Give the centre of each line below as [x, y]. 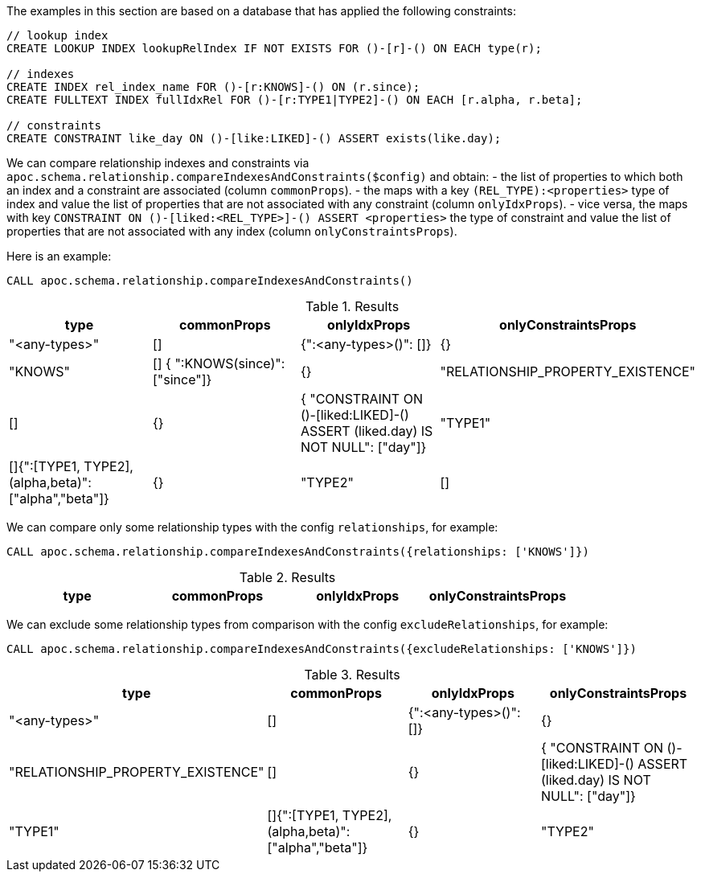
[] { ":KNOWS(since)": [219, 363]
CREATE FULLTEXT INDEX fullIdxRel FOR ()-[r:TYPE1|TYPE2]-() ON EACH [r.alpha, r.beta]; [295, 100]
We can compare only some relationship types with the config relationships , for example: [252, 527]
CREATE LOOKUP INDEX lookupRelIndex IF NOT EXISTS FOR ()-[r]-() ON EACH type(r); [274, 48]
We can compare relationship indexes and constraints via [158, 163]
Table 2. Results [287, 577]
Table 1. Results [352, 306]
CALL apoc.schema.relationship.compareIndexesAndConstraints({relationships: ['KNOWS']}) [298, 552]
